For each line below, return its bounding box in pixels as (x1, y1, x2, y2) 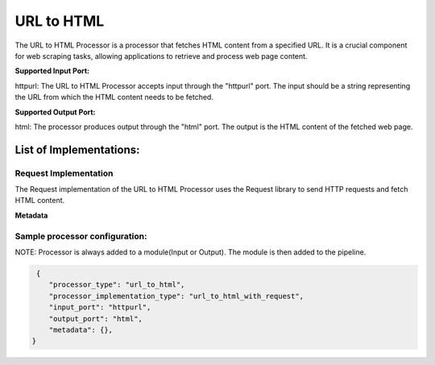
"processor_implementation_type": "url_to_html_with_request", (48, 291, 304, 301)
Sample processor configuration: (14, 230, 147, 242)
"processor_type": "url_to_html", (48, 280, 185, 289)
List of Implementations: (14, 143, 140, 156)
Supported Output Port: (14, 107, 96, 117)
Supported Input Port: (14, 66, 90, 76)
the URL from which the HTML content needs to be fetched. (14, 93, 213, 102)
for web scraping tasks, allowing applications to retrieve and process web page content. (14, 51, 308, 60)
